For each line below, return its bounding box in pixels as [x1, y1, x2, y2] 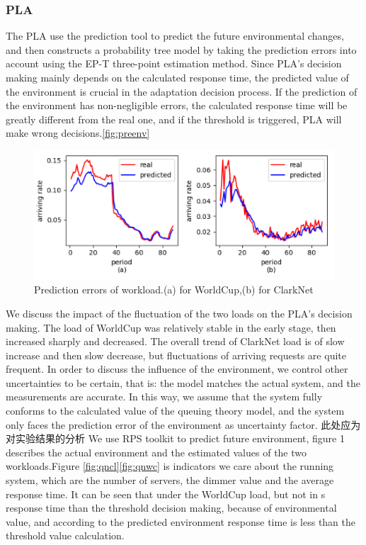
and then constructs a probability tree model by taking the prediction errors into [6, 42, 357, 57]
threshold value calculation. [6, 528, 125, 543]
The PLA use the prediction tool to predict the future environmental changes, [6, 28, 344, 43]
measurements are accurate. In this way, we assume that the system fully [6, 389, 323, 404]
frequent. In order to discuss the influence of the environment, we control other [6, 361, 348, 376]
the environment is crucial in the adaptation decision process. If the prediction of [6, 84, 358, 99]
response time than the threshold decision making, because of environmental [6, 500, 337, 515]
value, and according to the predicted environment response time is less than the [6, 514, 356, 529]
